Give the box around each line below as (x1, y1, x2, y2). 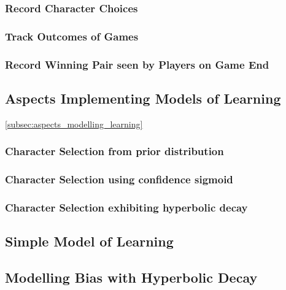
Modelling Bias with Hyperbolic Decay (5, 268, 258, 287)
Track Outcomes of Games (5, 28, 139, 44)
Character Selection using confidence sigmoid (5, 172, 233, 187)
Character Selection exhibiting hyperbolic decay (5, 199, 248, 215)
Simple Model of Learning (5, 232, 174, 251)
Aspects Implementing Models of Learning (5, 88, 281, 107)
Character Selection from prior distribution (5, 143, 224, 159)
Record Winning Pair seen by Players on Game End (5, 56, 269, 72)
